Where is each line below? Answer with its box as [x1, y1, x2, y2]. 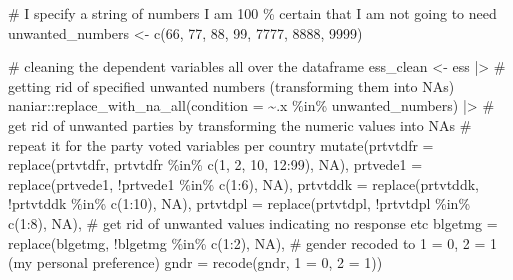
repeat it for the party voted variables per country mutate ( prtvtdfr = [8, 134, 434, 155]
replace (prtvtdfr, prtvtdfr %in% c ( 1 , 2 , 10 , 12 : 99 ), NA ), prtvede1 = [8, 154, 423, 175]
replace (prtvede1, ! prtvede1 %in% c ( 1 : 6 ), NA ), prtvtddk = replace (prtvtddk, [8, 173, 479, 194]
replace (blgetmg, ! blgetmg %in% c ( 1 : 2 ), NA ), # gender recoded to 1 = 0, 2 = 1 [8, 232, 497, 253]
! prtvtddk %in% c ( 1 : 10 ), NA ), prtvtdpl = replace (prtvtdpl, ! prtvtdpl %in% [8, 193, 471, 214]
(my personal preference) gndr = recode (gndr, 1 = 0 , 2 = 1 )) [8, 252, 383, 273]
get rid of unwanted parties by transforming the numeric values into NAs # [8, 114, 472, 135]
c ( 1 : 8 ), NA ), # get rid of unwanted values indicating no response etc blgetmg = [8, 212, 498, 233]
